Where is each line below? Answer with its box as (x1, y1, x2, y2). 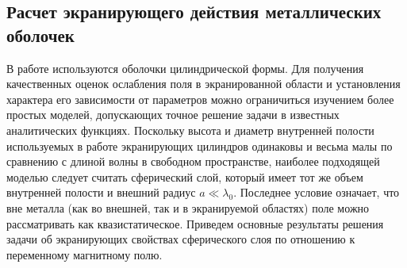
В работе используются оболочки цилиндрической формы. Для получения (6, 59, 364, 76)
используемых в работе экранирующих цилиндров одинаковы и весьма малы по (6, 137, 393, 154)
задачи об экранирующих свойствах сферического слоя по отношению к (6, 231, 355, 247)
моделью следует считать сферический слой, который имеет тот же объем (6, 168, 363, 185)
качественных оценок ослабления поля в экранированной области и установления (6, 75, 401, 92)
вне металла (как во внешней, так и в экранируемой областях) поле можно (6, 199, 370, 216)
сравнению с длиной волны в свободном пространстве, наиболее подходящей (6, 153, 380, 170)
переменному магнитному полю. (6, 246, 163, 262)
